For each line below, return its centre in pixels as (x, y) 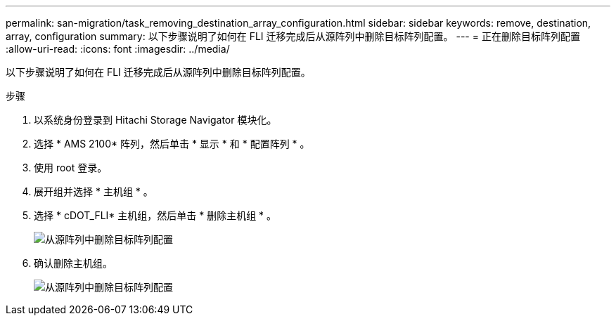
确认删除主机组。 (73, 263)
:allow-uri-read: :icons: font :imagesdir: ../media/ (118, 49)
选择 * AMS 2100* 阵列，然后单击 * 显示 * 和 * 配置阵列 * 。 (172, 144)
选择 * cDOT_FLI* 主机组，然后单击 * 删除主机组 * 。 (155, 215)
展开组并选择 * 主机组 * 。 (94, 191)
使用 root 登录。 (71, 168)
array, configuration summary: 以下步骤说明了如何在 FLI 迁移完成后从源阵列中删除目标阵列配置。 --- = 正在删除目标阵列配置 (293, 36)
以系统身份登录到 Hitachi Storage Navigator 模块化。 (155, 120)
